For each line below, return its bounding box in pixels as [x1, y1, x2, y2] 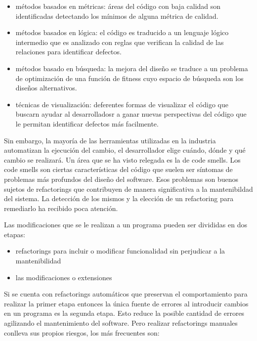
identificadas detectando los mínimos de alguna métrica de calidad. [15, 10, 218, 21]
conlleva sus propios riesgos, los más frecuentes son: [4, 327, 160, 338]
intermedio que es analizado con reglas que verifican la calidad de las [15, 37, 224, 47]
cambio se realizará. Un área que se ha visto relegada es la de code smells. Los [4, 154, 241, 165]
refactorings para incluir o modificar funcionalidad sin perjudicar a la [15, 246, 225, 256]
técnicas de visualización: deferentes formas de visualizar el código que [15, 99, 228, 109]
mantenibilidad [15, 256, 61, 266]
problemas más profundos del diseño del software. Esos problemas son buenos [4, 173, 238, 184]
